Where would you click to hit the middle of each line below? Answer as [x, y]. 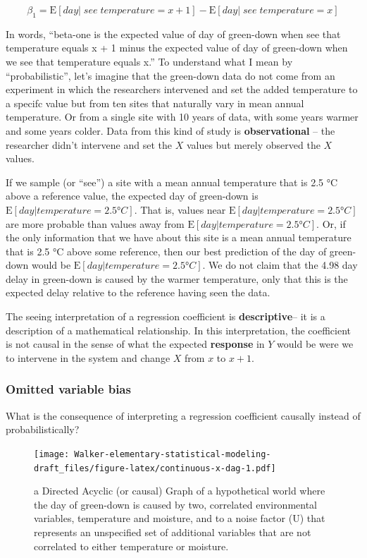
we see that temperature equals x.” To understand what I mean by [149, 61]
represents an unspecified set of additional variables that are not [173, 532]
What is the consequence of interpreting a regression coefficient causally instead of [183, 415]
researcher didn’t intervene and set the [89, 144]
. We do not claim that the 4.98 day [280, 265]
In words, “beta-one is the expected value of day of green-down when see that [173, 34]
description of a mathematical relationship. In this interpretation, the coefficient [179, 330]
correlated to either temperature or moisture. [131, 546]
